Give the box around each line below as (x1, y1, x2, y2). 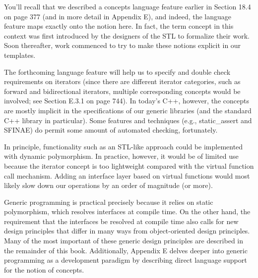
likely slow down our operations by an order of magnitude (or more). (4, 180, 213, 190)
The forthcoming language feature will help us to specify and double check (4, 66, 231, 77)
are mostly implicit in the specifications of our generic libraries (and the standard (4, 105, 252, 115)
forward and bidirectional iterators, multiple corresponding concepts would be (4, 86, 241, 96)
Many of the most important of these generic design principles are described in (4, 235, 244, 246)
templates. (4, 49, 36, 60)
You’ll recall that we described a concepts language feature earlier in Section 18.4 (4, 1, 251, 11)
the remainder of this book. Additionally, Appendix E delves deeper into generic (4, 245, 248, 255)
